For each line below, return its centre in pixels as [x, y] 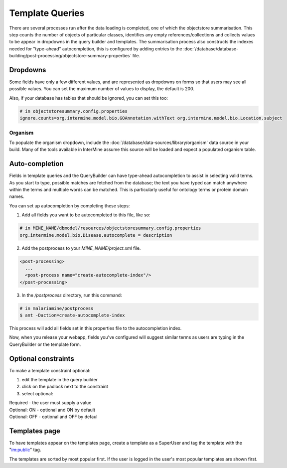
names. [17, 196]
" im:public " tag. [25, 450]
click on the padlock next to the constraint [65, 387]
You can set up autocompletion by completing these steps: [70, 206]
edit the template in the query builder [60, 380]
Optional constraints [42, 359]
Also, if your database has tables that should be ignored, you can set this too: [89, 98]
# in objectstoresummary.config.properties [74, 111]
